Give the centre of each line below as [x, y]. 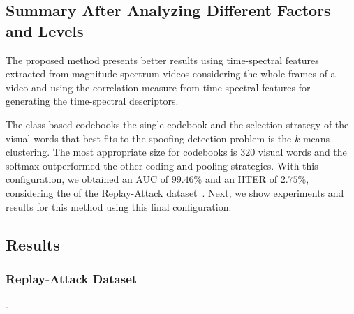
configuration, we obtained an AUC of [87, 179]
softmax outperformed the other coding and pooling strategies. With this [162, 165]
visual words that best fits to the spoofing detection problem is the [149, 138]
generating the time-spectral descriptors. [92, 101]
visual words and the [302, 152]
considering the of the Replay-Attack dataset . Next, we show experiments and [175, 192]
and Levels [45, 30]
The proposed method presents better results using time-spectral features [162, 60]
